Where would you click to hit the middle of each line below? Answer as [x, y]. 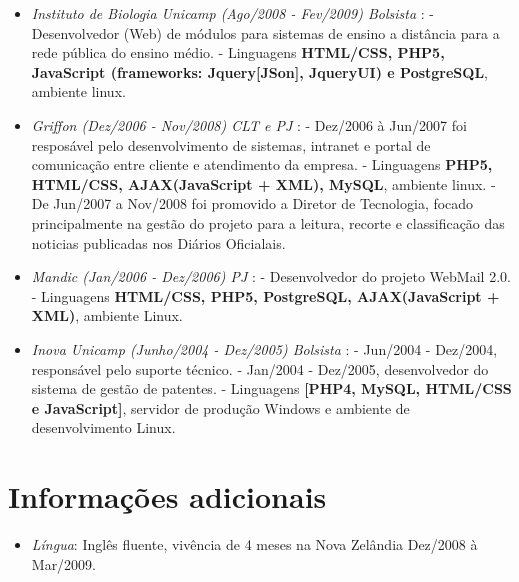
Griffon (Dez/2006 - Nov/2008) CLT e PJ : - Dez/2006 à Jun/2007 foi [249, 124]
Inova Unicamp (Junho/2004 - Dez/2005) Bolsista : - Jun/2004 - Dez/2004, [264, 348]
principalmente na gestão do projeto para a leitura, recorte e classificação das [268, 222]
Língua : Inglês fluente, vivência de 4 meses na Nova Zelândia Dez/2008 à [254, 544]
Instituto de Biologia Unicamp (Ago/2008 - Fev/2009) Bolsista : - [232, 13]
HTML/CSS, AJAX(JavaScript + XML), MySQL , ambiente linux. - [263, 183]
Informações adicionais [167, 496]
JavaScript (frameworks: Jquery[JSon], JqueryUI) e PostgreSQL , [259, 71]
